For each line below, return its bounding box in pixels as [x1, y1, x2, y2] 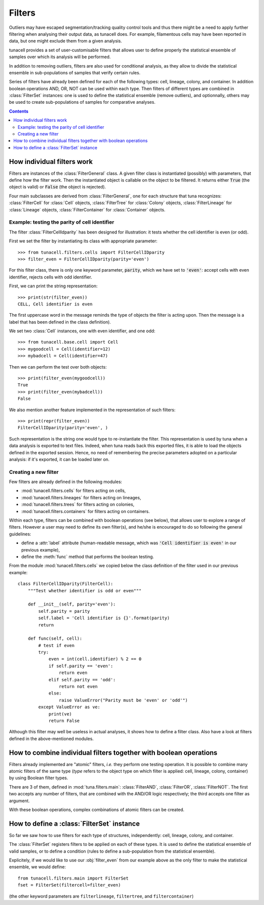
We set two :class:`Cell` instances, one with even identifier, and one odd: [9, 328, 155, 334]
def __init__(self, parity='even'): [27, 602, 116, 607]
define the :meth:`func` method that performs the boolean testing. [21, 554, 154, 559]
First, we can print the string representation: [9, 283, 98, 289]
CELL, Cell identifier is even [18, 301, 93, 307]
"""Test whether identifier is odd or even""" [27, 588, 142, 593]
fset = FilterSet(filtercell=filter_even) [18, 882, 121, 888]
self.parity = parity [38, 608, 90, 614]
